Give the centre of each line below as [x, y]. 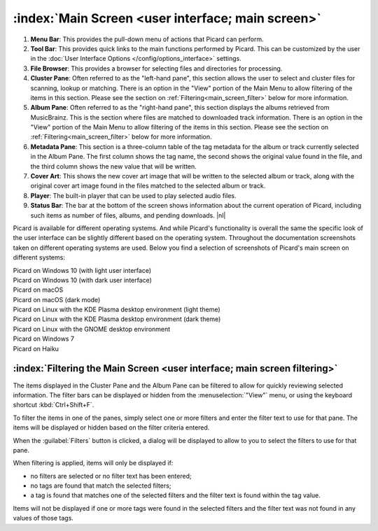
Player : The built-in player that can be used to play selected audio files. [133, 195]
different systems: [39, 257]
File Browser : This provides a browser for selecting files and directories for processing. [156, 68]
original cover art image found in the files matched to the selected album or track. [148, 186]
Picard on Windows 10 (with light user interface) [82, 270]
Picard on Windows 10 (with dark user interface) [82, 280]
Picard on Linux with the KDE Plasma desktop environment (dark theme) [117, 319]
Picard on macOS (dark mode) [57, 299]
